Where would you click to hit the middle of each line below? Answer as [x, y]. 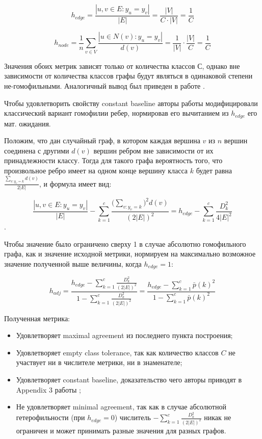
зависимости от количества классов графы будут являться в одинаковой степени [128, 76]
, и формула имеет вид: [75, 183]
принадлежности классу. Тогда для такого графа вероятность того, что [113, 160]
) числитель [133, 417]
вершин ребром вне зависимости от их [153, 150]
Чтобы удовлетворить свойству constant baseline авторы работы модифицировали [131, 103]
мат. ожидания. [28, 123]
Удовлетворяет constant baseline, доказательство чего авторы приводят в [129, 379]
